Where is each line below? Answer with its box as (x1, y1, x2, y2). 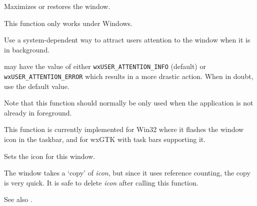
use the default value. (4, 80, 69, 91)
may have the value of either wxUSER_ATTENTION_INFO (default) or (4, 61, 206, 71)
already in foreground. (4, 107, 72, 117)
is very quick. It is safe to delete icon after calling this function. (4, 177, 198, 187)
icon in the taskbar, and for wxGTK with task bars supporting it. (4, 134, 206, 144)
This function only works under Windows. (4, 17, 133, 28)
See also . (4, 194, 32, 204)
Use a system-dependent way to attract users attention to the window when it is (4, 34, 250, 45)
